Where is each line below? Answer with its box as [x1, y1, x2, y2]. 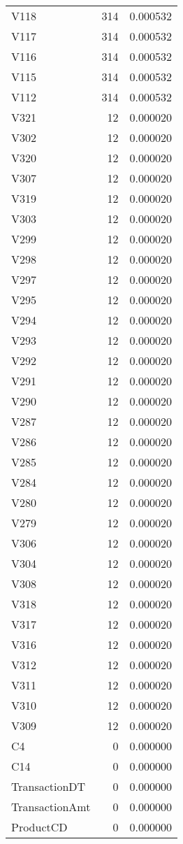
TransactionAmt [11, 799, 91, 815]
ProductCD [11, 819, 68, 835]
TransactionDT [11, 778, 86, 794]
